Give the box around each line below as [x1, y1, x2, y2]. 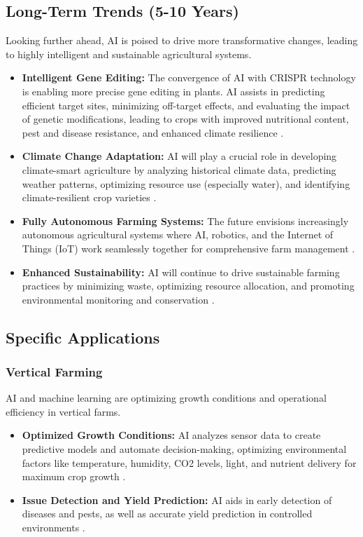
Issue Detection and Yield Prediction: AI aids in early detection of [22, 492, 332, 507]
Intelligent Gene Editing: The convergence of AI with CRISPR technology [22, 70, 356, 85]
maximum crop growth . [22, 469, 126, 484]
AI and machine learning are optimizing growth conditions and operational [6, 390, 327, 405]
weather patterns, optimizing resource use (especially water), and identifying [22, 176, 350, 191]
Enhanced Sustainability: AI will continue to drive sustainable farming [22, 264, 340, 279]
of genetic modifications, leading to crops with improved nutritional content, [22, 111, 349, 126]
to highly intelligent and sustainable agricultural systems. [6, 46, 252, 61]
